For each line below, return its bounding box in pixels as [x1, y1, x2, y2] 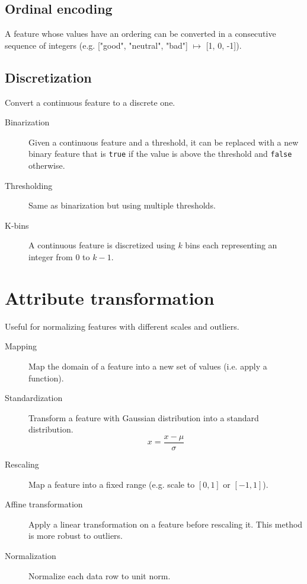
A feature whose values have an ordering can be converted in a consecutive [5, 27, 276, 40]
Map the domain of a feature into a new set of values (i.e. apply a [28, 359, 267, 372]
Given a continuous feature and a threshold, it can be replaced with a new [28, 135, 299, 148]
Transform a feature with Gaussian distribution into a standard [28, 411, 259, 424]
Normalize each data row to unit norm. [28, 569, 171, 582]
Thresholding [5, 179, 53, 191]
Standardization [5, 392, 63, 404]
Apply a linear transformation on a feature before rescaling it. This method [28, 517, 303, 530]
